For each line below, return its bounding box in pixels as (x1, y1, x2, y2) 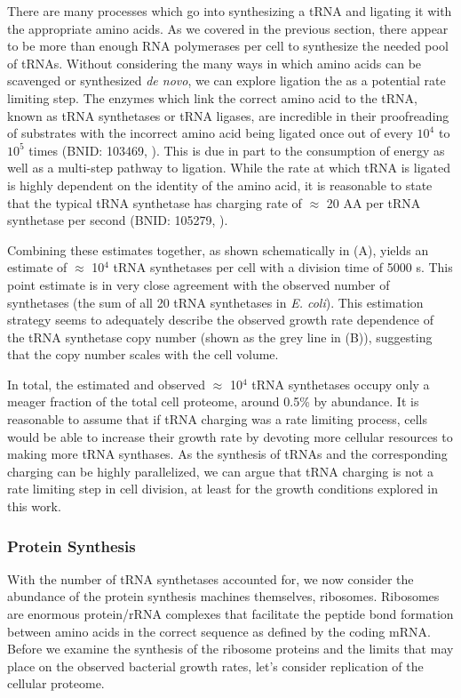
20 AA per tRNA (326, 193, 421, 212)
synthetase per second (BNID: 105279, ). (7, 211, 228, 229)
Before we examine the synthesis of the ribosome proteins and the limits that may (7, 639, 454, 658)
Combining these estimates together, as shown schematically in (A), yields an (7, 240, 429, 259)
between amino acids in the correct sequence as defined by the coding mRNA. (7, 622, 431, 640)
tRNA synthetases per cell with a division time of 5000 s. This (113, 258, 453, 277)
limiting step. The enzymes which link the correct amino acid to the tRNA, (7, 88, 417, 107)
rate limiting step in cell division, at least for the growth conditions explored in (7, 479, 439, 498)
